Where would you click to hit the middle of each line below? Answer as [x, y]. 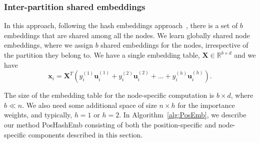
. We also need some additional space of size [89, 105]
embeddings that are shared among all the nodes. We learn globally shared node [127, 35]
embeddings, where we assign [48, 45]
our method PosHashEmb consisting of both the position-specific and [110, 124]
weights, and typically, [38, 115]
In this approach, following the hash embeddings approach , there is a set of [121, 25]
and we [245, 55]
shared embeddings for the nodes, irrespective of [174, 45]
